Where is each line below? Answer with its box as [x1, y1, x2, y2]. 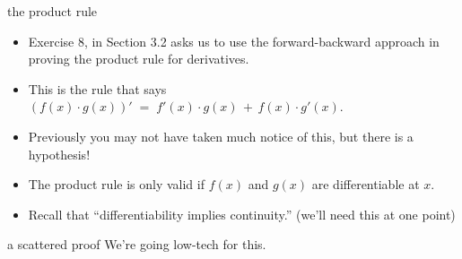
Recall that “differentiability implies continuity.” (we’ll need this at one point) [28, 204, 456, 223]
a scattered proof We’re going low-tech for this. [7, 235, 266, 254]
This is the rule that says [28, 79, 167, 98]
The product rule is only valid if [28, 175, 205, 194]
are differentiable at [311, 175, 420, 194]
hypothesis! [28, 144, 91, 163]
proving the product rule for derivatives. [28, 49, 249, 68]
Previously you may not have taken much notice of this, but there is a [28, 126, 414, 145]
